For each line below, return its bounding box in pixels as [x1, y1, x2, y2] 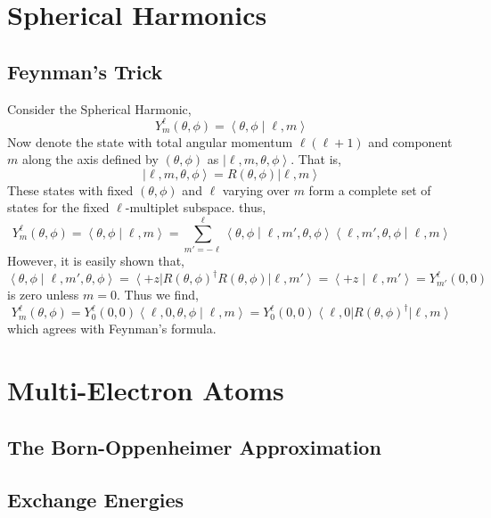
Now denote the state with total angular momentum [7, 132, 293, 151]
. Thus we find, [116, 285, 199, 304]
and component [368, 132, 453, 151]
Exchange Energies [7, 485, 184, 513]
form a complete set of [308, 180, 431, 199]
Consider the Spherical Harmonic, [7, 99, 192, 118]
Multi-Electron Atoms [7, 372, 284, 408]
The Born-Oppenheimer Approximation [7, 432, 381, 460]
